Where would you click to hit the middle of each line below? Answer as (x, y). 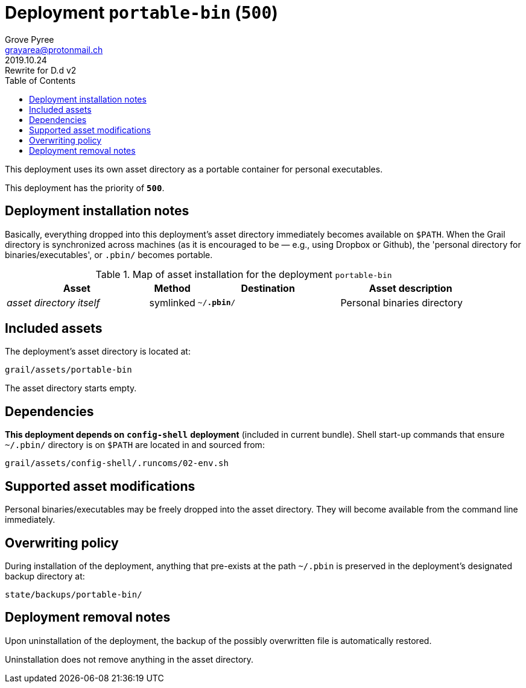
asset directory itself (53, 302)
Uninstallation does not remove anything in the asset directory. (129, 659)
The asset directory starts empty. (71, 388)
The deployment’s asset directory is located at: (98, 352)
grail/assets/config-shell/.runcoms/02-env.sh (117, 463)
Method (172, 288)
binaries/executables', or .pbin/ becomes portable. (109, 254)
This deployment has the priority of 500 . (85, 188)
